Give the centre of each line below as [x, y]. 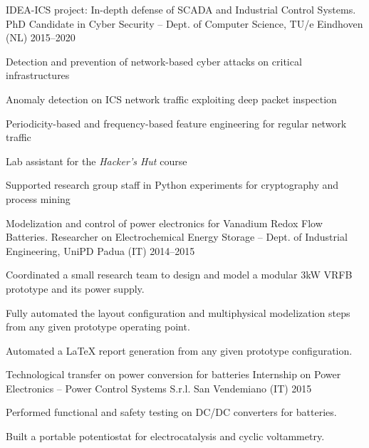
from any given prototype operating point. [98, 327]
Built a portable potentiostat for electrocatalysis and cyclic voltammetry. [165, 436]
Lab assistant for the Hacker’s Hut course [97, 161]
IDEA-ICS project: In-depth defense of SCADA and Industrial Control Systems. [181, 9]
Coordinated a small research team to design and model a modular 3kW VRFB [179, 275]
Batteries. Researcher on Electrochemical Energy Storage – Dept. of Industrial [177, 237]
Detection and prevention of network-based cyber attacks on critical [154, 61]
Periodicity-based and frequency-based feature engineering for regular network [176, 123]
